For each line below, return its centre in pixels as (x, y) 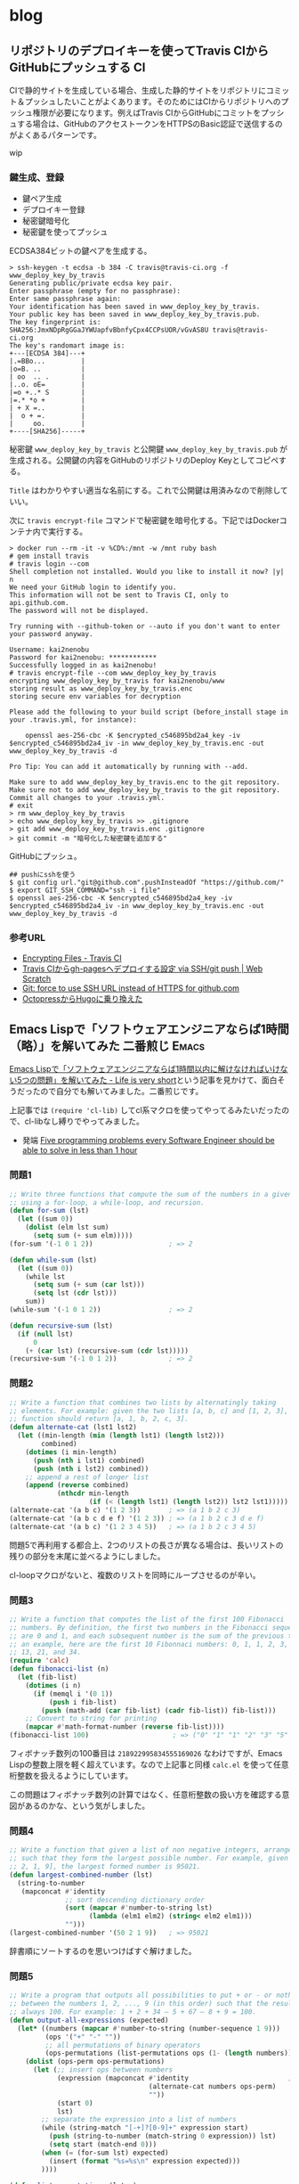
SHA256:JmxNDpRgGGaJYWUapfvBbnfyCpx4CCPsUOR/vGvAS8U (109, 331)
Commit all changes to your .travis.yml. (87, 798)
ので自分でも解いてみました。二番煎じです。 (121, 1092)
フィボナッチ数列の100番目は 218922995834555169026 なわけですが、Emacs (146, 1754)
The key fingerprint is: (55, 323)
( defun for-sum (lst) (49, 1211)
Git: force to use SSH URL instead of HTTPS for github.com (131, 988)
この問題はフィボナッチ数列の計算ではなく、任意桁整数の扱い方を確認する (145, 1795)
